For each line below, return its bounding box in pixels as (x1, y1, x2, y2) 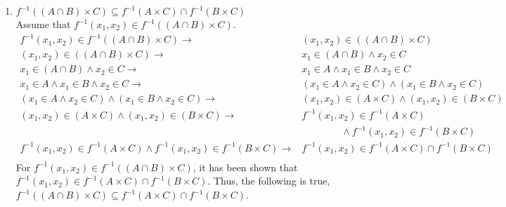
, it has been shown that (193, 159, 298, 174)
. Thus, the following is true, (207, 173, 330, 188)
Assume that (15, 17, 71, 31)
